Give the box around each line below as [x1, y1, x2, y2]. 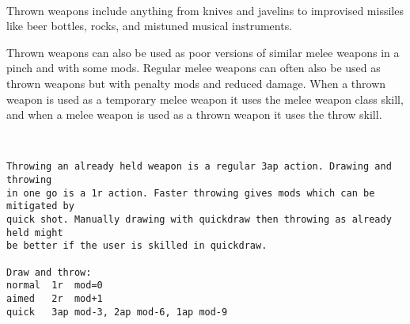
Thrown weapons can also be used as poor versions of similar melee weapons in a [6, 44, 400, 60]
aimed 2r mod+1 [6, 292, 103, 304]
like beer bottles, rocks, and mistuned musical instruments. [6, 17, 293, 34]
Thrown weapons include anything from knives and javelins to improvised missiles [6, 2, 404, 18]
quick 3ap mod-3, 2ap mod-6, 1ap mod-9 [6, 306, 228, 318]
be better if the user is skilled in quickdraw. [6, 240, 268, 252]
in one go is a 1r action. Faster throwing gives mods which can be [6, 187, 375, 199]
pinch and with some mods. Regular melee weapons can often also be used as [6, 59, 381, 76]
